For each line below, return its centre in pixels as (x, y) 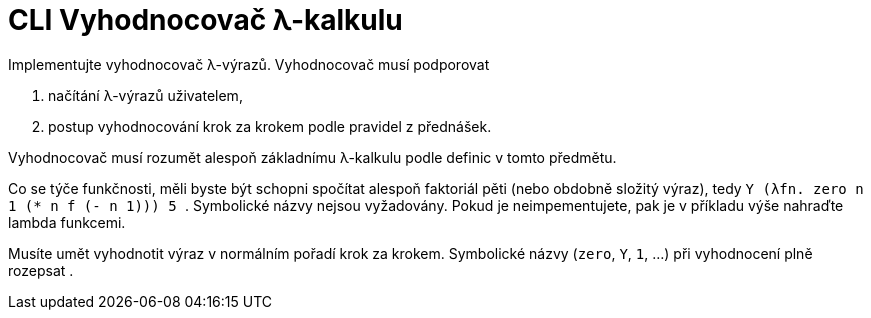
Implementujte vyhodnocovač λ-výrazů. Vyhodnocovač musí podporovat (249, 64)
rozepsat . (41, 270)
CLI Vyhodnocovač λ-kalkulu (205, 20)
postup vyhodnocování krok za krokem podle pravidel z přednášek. (270, 126)
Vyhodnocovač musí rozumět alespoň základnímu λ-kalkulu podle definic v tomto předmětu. (312, 157)
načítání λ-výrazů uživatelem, (145, 95)
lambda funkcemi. (67, 222)
